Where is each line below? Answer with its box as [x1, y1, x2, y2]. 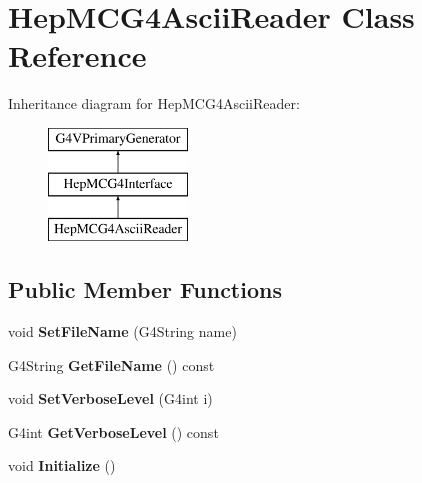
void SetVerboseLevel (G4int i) [8, 388, 213, 409]
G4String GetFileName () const [8, 354, 215, 375]
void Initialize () [8, 455, 116, 476]
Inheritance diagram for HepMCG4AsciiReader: [8, 93, 300, 114]
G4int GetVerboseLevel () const [8, 421, 219, 442]
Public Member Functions [8, 274, 282, 305]
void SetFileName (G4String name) [8, 321, 237, 342]
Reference [8, 35, 147, 76]
